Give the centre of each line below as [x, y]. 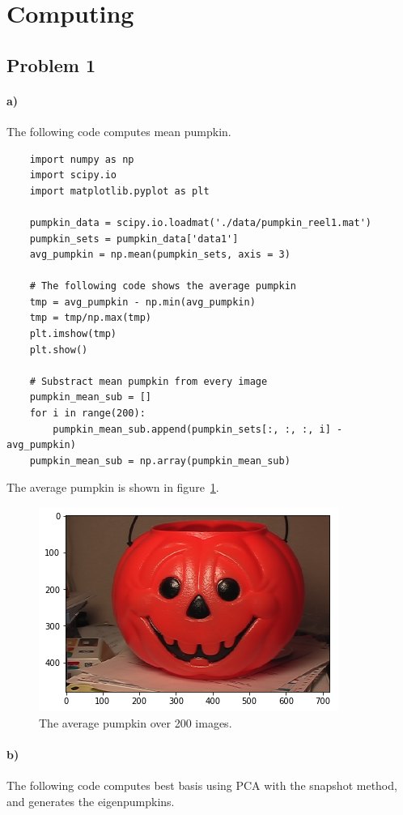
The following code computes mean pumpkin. [119, 131]
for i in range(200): [87, 414]
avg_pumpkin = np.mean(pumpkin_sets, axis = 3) [160, 255]
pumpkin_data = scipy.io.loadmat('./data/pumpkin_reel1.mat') [201, 222]
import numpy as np [82, 159]
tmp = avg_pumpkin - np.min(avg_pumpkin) [142, 302]
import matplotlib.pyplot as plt [119, 191]
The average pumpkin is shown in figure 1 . [113, 487]
